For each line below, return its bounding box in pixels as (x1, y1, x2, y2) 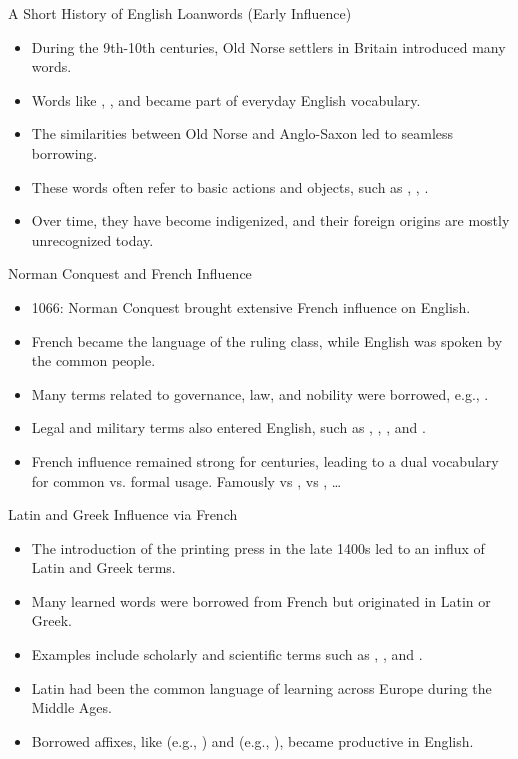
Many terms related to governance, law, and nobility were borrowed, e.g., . (31, 383, 489, 404)
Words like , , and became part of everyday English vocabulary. (31, 89, 421, 110)
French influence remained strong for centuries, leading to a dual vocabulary (31, 450, 499, 471)
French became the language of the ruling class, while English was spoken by (31, 330, 503, 351)
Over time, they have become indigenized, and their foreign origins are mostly (31, 210, 510, 231)
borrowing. (31, 142, 98, 163)
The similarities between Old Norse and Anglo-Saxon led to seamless (31, 123, 454, 144)
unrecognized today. (31, 229, 154, 250)
